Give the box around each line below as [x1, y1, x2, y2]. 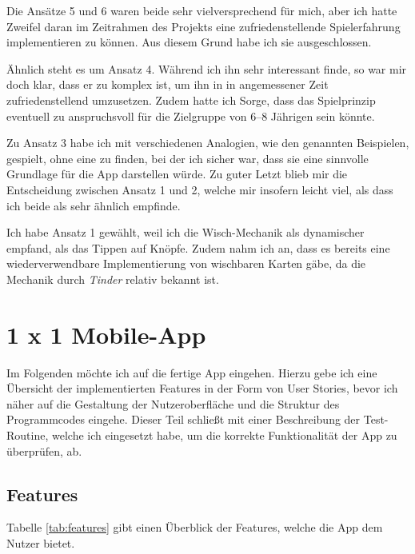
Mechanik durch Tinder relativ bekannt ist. [6, 270, 219, 287]
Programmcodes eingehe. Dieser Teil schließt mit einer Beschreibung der [6, 411, 361, 428]
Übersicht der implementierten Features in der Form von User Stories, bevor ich [6, 380, 398, 397]
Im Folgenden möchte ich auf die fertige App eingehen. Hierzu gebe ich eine [6, 364, 377, 381]
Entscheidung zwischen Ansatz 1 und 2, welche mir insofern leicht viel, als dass [6, 181, 393, 197]
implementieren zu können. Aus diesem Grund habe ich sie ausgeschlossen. [6, 34, 372, 50]
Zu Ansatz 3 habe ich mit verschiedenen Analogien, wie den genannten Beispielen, [6, 134, 409, 151]
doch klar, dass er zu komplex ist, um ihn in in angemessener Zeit [6, 76, 329, 93]
